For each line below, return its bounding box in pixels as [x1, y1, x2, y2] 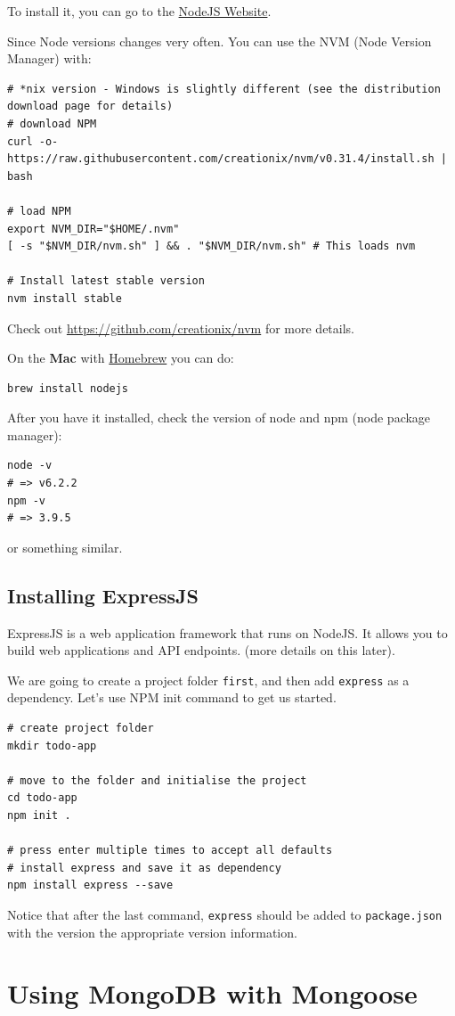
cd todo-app [7, 791, 77, 805]
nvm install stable [7, 291, 122, 305]
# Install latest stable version [7, 274, 205, 288]
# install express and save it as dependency [7, 861, 281, 874]
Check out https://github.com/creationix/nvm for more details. [7, 318, 354, 337]
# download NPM [7, 117, 97, 130]
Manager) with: [7, 49, 92, 68]
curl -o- [7, 135, 59, 148]
